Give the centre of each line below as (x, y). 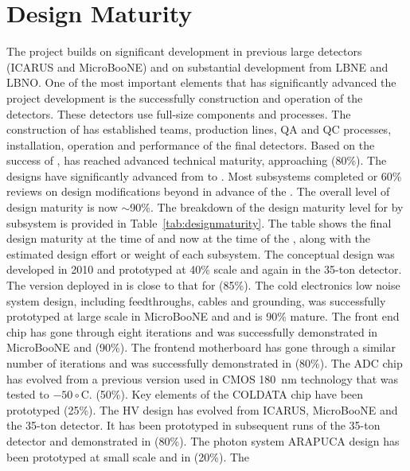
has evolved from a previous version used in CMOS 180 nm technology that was (203, 378)
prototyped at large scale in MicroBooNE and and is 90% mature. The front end (203, 316)
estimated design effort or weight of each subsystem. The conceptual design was (201, 253)
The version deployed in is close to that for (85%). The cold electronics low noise (203, 285)
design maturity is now (62, 207)
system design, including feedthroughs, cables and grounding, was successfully (196, 300)
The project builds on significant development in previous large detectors (184, 51)
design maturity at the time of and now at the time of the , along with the (189, 238)
